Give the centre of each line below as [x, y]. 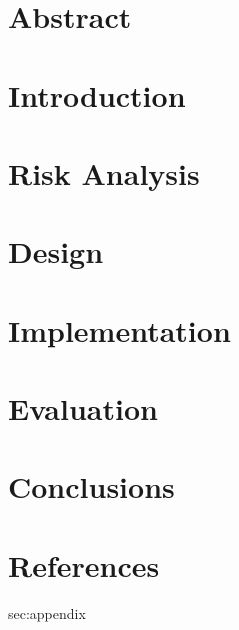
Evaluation [83, 408]
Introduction [97, 94]
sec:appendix [47, 612]
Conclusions [91, 486]
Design [56, 251]
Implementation [119, 329]
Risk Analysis [104, 172]
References [84, 564]
